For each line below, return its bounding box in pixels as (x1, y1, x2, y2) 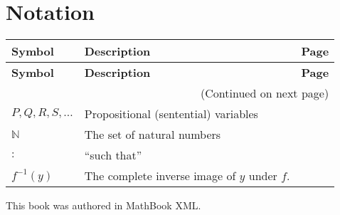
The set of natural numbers (84, 126, 221, 143)
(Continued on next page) (201, 85, 329, 102)
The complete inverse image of (84, 167, 236, 184)
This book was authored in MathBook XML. (6, 198, 201, 213)
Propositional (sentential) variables (84, 105, 258, 122)
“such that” (84, 147, 142, 164)
